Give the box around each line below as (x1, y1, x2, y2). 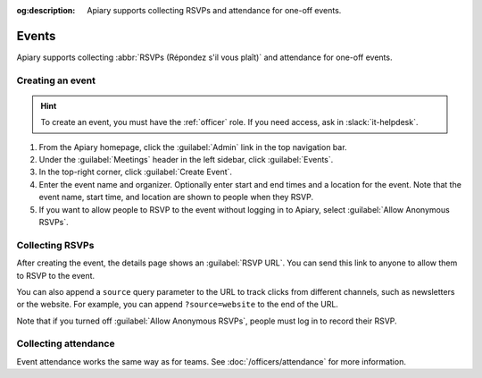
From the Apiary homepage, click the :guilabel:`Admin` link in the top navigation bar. (38, 141, 347, 152)
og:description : (16, 5, 76, 15)
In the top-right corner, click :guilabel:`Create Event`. (38, 166, 232, 178)
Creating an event (16, 74, 96, 87)
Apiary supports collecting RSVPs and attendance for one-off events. (87, 5, 342, 15)
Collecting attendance (16, 338, 115, 350)
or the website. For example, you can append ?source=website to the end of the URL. (16, 299, 339, 310)
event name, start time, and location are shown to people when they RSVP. (38, 192, 314, 203)
